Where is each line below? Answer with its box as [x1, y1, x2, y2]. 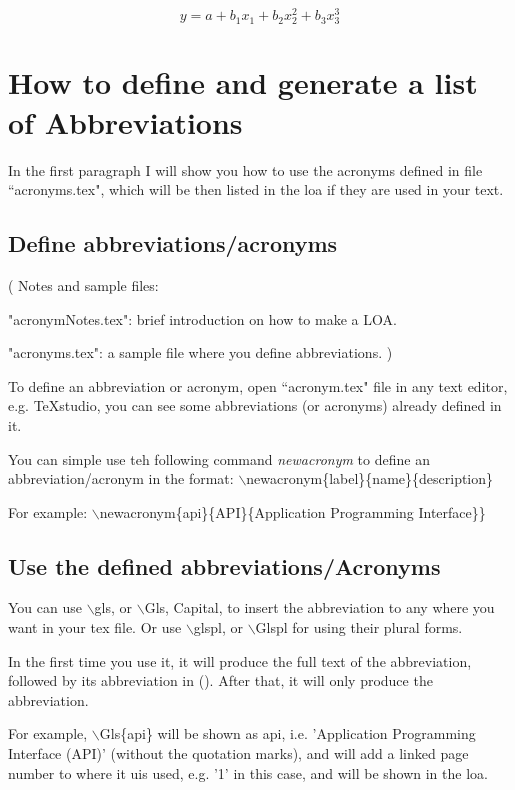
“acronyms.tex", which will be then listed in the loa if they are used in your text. [8, 179, 504, 200]
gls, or [94, 597, 133, 618]
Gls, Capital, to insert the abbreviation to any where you [144, 597, 495, 618]
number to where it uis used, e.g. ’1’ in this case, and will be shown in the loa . [8, 762, 488, 783]
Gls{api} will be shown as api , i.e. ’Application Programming [99, 723, 476, 744]
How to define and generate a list [8, 62, 478, 103]
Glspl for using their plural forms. [255, 617, 463, 638]
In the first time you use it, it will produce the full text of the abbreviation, [8, 650, 472, 671]
